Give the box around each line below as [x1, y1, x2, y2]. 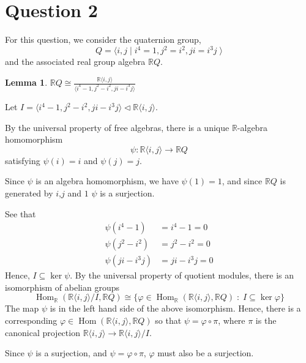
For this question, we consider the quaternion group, [5, 33, 201, 46]
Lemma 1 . [5, 76, 48, 89]
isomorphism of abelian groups [5, 280, 119, 293]
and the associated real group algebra [5, 55, 146, 68]
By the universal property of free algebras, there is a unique [5, 121, 229, 133]
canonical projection [5, 326, 80, 339]
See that [5, 207, 36, 220]
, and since [222, 174, 263, 187]
